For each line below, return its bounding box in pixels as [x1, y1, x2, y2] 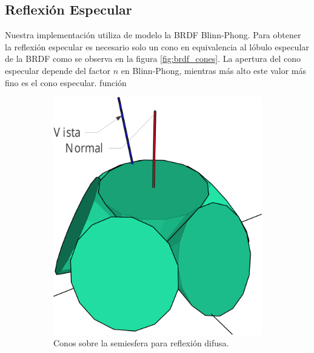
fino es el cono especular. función [5, 76, 127, 89]
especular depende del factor [5, 64, 110, 76]
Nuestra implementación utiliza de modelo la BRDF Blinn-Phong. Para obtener [5, 29, 301, 41]
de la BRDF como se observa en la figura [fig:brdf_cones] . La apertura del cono [5, 52, 301, 65]
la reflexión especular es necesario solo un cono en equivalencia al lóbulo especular [5, 40, 309, 53]
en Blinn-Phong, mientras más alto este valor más [121, 64, 306, 76]
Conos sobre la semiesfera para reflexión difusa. [53, 337, 229, 349]
